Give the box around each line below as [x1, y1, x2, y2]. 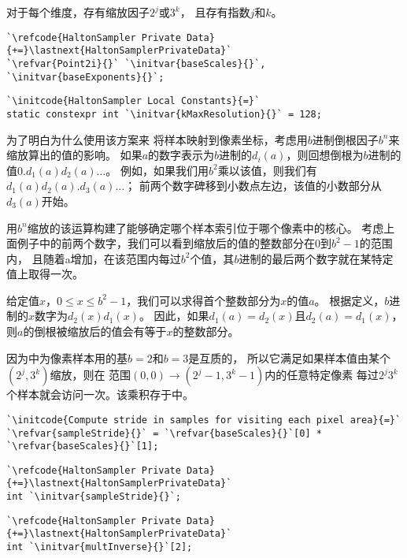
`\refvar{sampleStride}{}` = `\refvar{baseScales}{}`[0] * [6, 427, 322, 439]
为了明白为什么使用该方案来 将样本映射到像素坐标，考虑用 [6, 131, 308, 147]
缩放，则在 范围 [50, 366, 131, 383]
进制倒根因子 [312, 131, 379, 147]
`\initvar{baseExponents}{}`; [6, 71, 165, 83]
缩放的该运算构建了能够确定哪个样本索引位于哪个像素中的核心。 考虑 [27, 219, 384, 236]
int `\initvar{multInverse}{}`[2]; [6, 541, 193, 553]
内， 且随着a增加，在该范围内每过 [6, 250, 181, 266]
